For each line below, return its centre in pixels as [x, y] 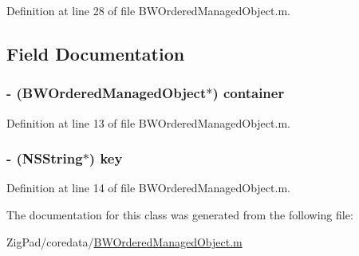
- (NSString [45, 158]
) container [249, 93]
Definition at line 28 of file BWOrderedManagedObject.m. [148, 10]
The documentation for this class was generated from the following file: [180, 215]
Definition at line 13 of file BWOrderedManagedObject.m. [148, 122]
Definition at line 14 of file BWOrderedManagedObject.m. [148, 188]
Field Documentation [96, 53]
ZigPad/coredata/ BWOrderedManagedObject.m [124, 241]
